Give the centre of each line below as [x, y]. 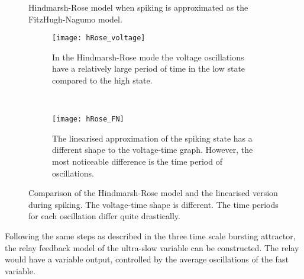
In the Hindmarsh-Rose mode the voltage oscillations [148, 57]
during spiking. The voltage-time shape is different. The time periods [153, 204]
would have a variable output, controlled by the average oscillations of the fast [147, 259]
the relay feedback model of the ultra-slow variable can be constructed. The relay [152, 247]
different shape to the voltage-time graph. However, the [153, 150]
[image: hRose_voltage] [99, 38]
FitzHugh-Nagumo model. [75, 19]
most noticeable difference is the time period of [137, 161]
